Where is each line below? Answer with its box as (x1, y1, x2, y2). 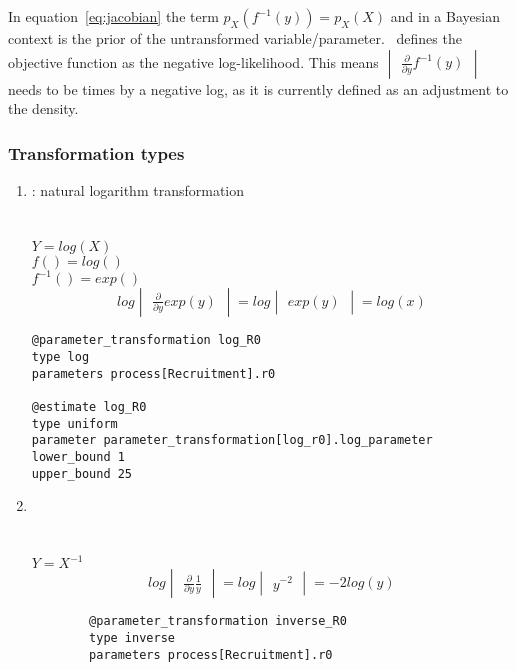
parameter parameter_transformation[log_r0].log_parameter (31, 433, 433, 448)
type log (31, 349, 90, 364)
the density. (8, 98, 79, 119)
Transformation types (8, 140, 185, 165)
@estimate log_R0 (31, 399, 147, 414)
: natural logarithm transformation (31, 180, 245, 200)
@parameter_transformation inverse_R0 (89, 614, 347, 629)
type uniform (31, 416, 118, 431)
